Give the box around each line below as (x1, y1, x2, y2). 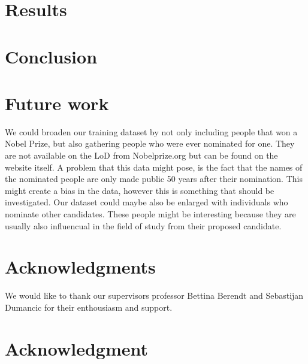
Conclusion (5, 44, 98, 68)
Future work (5, 90, 109, 115)
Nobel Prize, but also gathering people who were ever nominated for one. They (5, 137, 295, 150)
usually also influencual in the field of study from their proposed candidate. (5, 219, 282, 232)
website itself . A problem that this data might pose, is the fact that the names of (5, 160, 303, 173)
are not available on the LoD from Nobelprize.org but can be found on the (5, 149, 278, 162)
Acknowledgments (5, 254, 156, 279)
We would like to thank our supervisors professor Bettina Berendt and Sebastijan (5, 289, 304, 302)
